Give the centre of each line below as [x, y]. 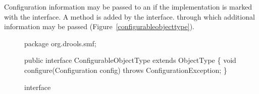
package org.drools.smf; [60, 43]
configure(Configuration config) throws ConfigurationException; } [126, 70]
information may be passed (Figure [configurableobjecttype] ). [99, 26]
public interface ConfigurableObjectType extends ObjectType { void [130, 60]
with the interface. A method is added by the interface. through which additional [129, 16]
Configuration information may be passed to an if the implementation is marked [128, 7]
